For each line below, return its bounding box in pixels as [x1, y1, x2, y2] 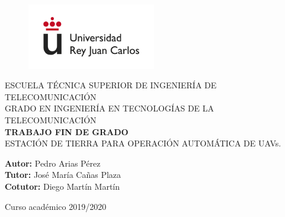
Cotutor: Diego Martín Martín [5, 180, 120, 193]
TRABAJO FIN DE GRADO [5, 125, 129, 138]
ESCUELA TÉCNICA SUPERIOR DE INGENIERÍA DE [5, 79, 217, 91]
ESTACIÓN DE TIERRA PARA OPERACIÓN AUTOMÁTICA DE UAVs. [5, 137, 281, 149]
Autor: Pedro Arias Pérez [5, 157, 101, 169]
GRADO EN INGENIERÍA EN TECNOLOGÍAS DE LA [5, 102, 214, 114]
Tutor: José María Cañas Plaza [5, 168, 121, 181]
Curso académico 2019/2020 [5, 200, 107, 212]
